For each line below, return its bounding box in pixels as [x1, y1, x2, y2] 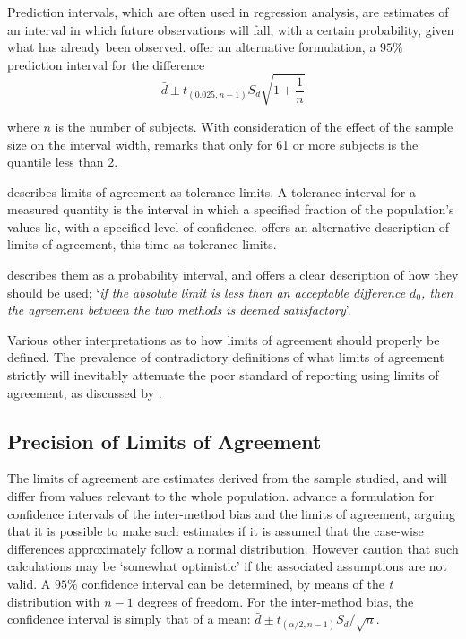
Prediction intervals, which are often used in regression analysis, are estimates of [7, 3, 449, 21]
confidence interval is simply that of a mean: [7, 609, 251, 628]
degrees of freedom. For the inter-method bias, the [137, 592, 414, 610]
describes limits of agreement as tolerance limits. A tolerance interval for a [7, 182, 416, 201]
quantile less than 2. [7, 152, 118, 171]
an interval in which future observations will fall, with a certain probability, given [7, 20, 454, 39]
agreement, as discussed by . [7, 383, 162, 402]
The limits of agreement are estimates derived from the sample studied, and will [7, 469, 447, 488]
